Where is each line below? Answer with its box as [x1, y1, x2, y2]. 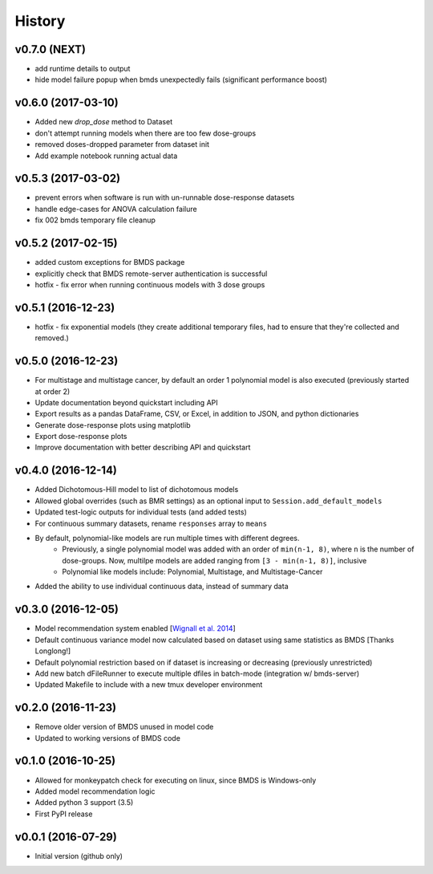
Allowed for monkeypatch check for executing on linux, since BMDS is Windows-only [34, 775, 317, 785]
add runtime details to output [34, 64, 131, 74]
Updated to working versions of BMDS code [34, 733, 180, 742]
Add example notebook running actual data [34, 151, 178, 161]
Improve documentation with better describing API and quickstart [34, 442, 251, 453]
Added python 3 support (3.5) [34, 798, 134, 807]
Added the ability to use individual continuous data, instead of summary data [34, 582, 289, 591]
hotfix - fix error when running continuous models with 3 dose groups [34, 279, 265, 289]
